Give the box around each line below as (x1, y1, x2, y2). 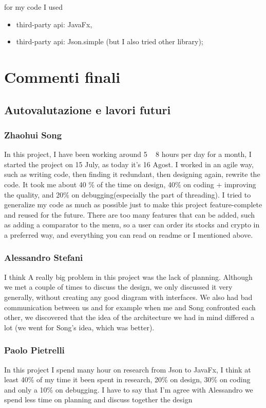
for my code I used (4, 2, 63, 12)
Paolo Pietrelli (4, 344, 65, 357)
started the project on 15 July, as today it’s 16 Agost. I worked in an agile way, (4, 158, 254, 169)
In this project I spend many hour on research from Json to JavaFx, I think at (4, 364, 251, 375)
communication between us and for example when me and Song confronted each (4, 301, 256, 312)
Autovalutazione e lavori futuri (4, 101, 171, 117)
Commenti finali (4, 66, 121, 87)
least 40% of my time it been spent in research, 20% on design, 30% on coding (4, 374, 251, 385)
